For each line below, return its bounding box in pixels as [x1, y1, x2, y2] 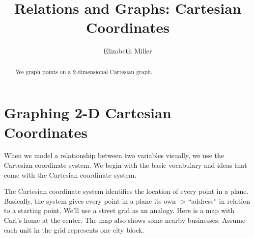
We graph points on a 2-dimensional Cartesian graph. [15, 67, 153, 76]
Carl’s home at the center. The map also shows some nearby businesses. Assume [4, 215, 246, 225]
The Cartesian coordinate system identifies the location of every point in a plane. [4, 186, 249, 196]
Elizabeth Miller [103, 46, 152, 56]
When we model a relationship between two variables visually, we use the [4, 150, 224, 160]
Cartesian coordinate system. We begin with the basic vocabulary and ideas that [4, 160, 247, 170]
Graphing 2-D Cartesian [4, 103, 171, 123]
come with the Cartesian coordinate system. [4, 169, 137, 180]
